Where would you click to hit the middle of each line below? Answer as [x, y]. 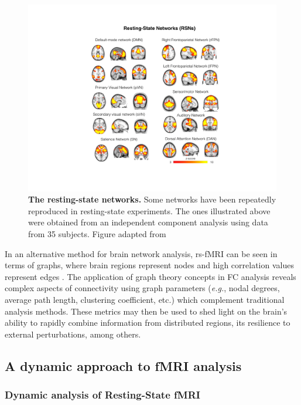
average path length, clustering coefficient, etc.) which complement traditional [145, 299]
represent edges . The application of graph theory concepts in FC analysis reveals [150, 276]
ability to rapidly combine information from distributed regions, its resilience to [148, 323]
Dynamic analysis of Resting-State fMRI [102, 394]
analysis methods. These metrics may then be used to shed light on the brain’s [146, 311]
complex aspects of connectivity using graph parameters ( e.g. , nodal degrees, [142, 288]
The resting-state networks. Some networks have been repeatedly [152, 199]
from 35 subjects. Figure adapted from [97, 233]
